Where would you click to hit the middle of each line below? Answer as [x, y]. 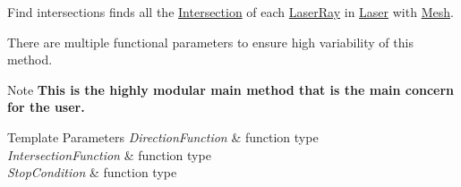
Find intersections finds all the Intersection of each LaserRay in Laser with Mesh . [230, 12]
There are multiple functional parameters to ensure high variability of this [210, 42]
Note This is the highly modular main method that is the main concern [230, 89]
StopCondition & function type [92, 172]
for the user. [46, 107]
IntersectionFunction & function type [109, 154]
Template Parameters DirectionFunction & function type [163, 136]
